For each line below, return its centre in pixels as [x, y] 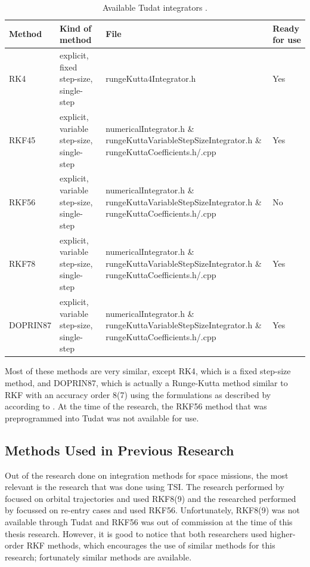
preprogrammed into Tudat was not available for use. [102, 417]
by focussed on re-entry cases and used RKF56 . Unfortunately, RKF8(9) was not [152, 510]
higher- [283, 533]
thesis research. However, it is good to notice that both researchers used [136, 533]
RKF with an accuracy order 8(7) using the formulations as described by [138, 394]
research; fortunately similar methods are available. [98, 557]
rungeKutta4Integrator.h [151, 78]
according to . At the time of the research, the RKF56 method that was [136, 406]
